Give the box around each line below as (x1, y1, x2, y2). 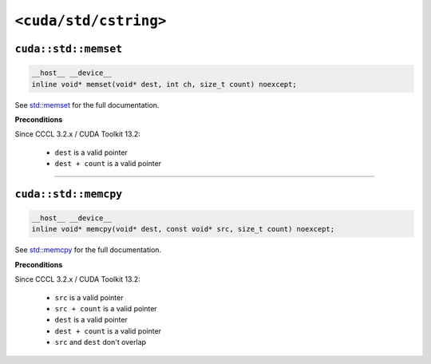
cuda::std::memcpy (14, 188, 123, 200)
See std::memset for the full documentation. (14, 100, 160, 109)
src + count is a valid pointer (54, 304, 157, 314)
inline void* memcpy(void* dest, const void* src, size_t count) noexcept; (31, 224, 335, 234)
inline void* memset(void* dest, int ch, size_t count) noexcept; (31, 80, 297, 89)
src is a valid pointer (54, 292, 124, 303)
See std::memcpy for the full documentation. (14, 245, 162, 255)
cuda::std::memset (14, 42, 123, 55)
